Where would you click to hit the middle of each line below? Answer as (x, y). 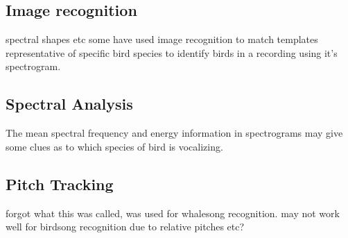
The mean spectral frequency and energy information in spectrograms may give (174, 133)
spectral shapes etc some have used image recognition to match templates (162, 39)
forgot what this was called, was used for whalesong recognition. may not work (173, 213)
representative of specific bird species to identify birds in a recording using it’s (172, 52)
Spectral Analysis (69, 104)
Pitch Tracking (60, 184)
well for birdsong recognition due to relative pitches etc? (125, 227)
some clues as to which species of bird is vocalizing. (114, 146)
